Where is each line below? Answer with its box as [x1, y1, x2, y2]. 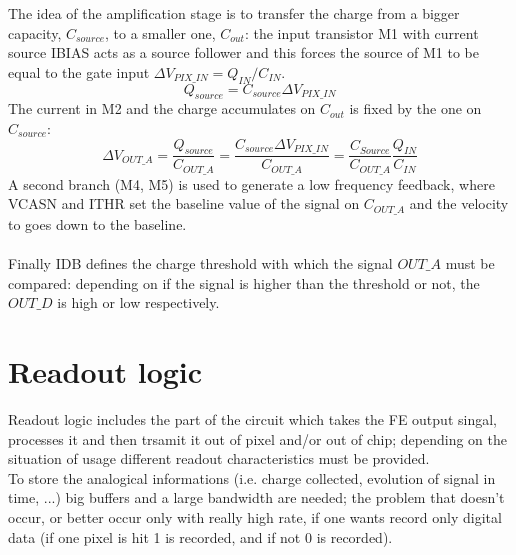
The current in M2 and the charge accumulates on [8, 98, 316, 119]
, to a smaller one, [105, 22, 216, 43]
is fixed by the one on [349, 98, 482, 119]
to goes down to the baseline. [8, 213, 187, 234]
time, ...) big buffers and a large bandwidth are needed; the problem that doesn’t [8, 487, 505, 508]
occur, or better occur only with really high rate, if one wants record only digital [8, 506, 502, 527]
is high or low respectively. [57, 292, 220, 313]
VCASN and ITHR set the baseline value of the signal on [8, 193, 360, 214]
